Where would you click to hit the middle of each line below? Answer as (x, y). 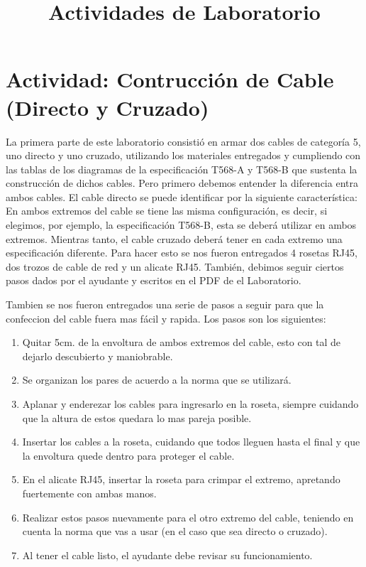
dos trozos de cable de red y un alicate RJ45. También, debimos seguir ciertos (175, 266)
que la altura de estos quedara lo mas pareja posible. (137, 417)
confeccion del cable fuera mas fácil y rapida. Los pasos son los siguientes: (166, 318)
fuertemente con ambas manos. (89, 493)
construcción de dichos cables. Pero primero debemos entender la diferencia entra (182, 183)
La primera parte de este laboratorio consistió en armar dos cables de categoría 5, (183, 141)
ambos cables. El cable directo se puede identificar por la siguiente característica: (182, 196)
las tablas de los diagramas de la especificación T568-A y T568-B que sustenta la (182, 169)
